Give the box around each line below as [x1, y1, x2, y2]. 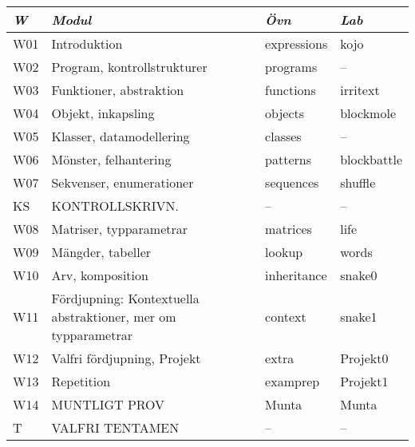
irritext [340, 81, 380, 99]
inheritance [265, 266, 327, 284]
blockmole [340, 104, 396, 122]
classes [265, 127, 302, 145]
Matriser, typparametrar [51, 220, 188, 238]
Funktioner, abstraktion [51, 81, 184, 99]
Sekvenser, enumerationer [51, 173, 194, 192]
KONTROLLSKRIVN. [51, 196, 180, 215]
